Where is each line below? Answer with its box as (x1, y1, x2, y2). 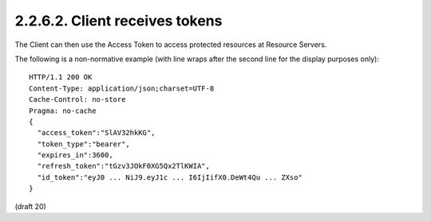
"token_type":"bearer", (37, 139, 131, 149)
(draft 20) (14, 201, 47, 211)
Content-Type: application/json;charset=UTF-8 (29, 83, 215, 93)
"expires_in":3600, (37, 151, 113, 160)
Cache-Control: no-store (29, 95, 126, 104)
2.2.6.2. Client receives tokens (14, 12, 223, 29)
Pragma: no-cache (29, 106, 97, 115)
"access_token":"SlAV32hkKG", (37, 128, 156, 138)
